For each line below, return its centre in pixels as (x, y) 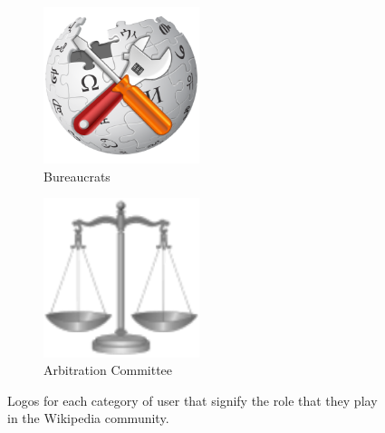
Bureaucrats (77, 176)
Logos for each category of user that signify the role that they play (192, 400)
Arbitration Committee (108, 370)
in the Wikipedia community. (88, 418)
